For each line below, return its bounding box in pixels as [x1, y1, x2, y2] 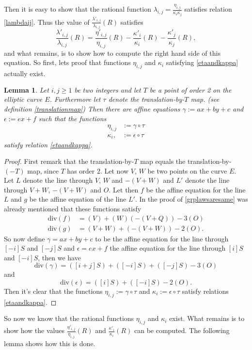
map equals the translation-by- [140, 156, 232, 166]
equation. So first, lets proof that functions [4, 57, 131, 67]
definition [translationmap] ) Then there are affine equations [4, 103, 180, 113]
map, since [27, 165, 59, 175]
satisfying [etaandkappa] [166, 57, 238, 67]
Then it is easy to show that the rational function [4, 4, 151, 14]
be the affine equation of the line [29, 194, 126, 204]
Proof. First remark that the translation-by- [4, 156, 134, 166]
